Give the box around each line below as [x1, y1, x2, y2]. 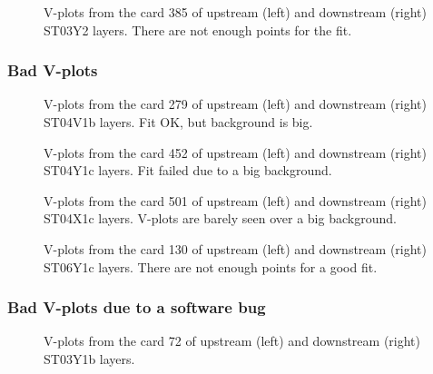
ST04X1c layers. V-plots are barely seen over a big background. [44, 209, 397, 228]
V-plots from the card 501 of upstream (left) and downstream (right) [44, 191, 427, 210]
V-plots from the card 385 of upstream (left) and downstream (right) [44, 3, 427, 21]
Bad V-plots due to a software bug [7, 296, 266, 319]
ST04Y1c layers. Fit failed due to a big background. [44, 161, 332, 180]
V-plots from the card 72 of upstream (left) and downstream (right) [44, 331, 420, 350]
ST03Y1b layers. [44, 349, 135, 368]
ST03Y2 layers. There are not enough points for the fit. [44, 20, 352, 39]
